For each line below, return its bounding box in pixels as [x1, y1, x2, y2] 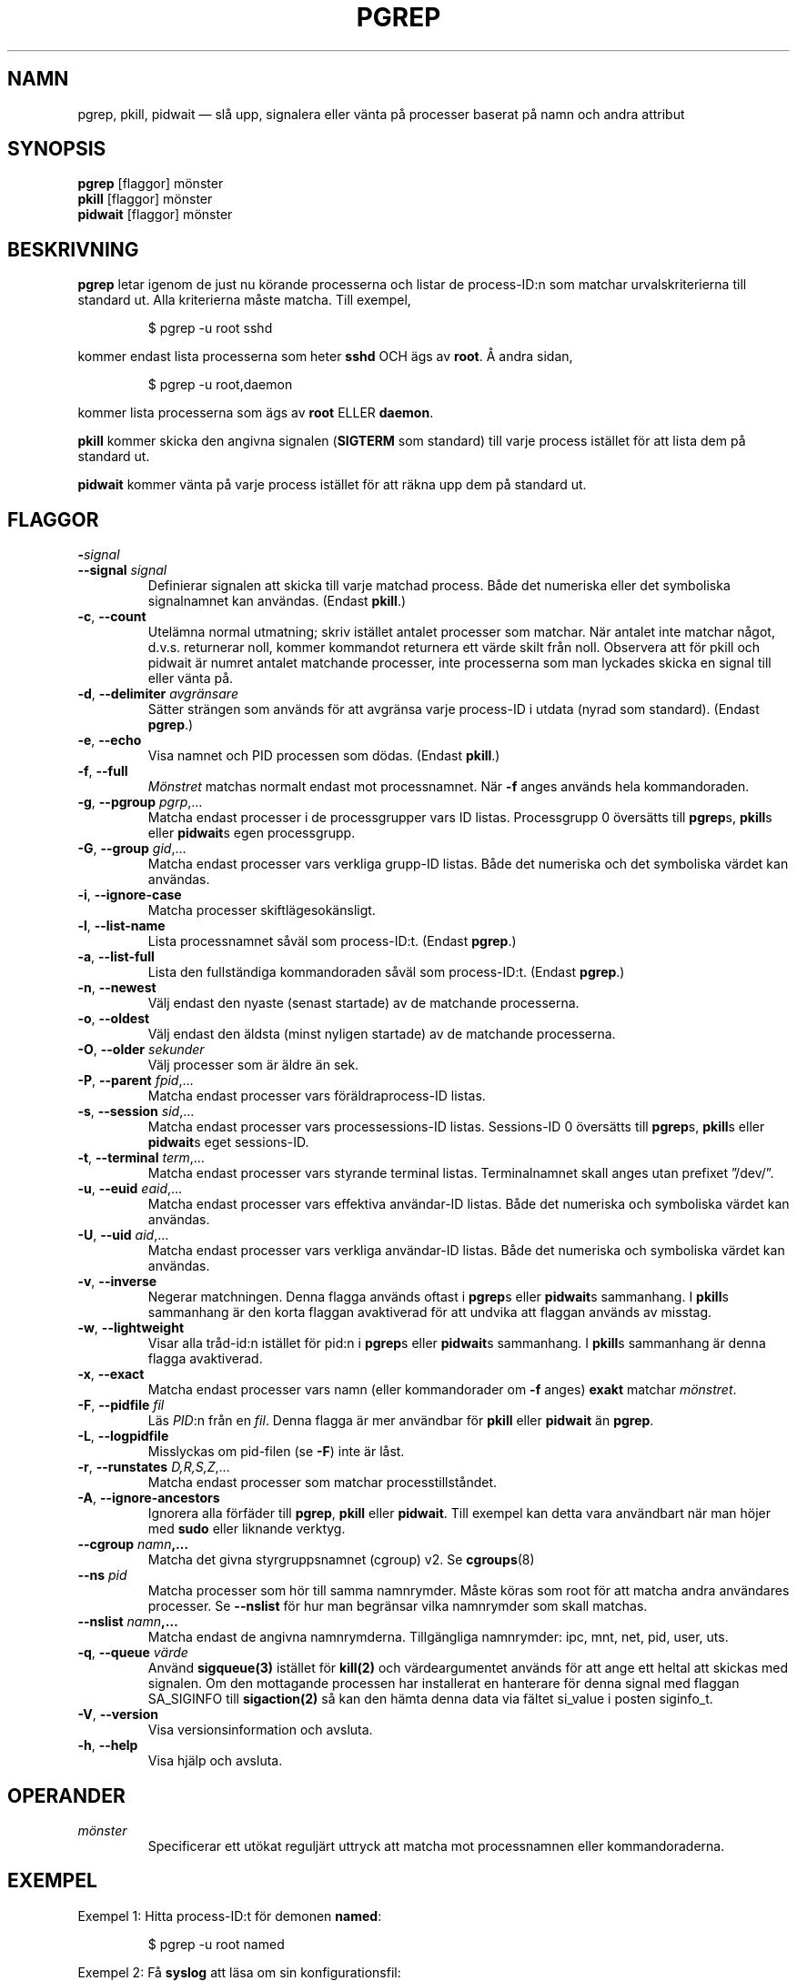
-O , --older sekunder [77, 1041, 205, 1058]
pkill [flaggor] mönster [77, 191, 213, 207]
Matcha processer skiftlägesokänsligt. [147, 902, 376, 919]
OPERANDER [7, 1784, 126, 1807]
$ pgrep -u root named [147, 1936, 285, 1952]
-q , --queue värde [77, 1644, 188, 1661]
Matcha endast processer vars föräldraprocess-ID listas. [147, 1088, 486, 1104]
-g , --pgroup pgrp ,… [77, 794, 203, 810]
